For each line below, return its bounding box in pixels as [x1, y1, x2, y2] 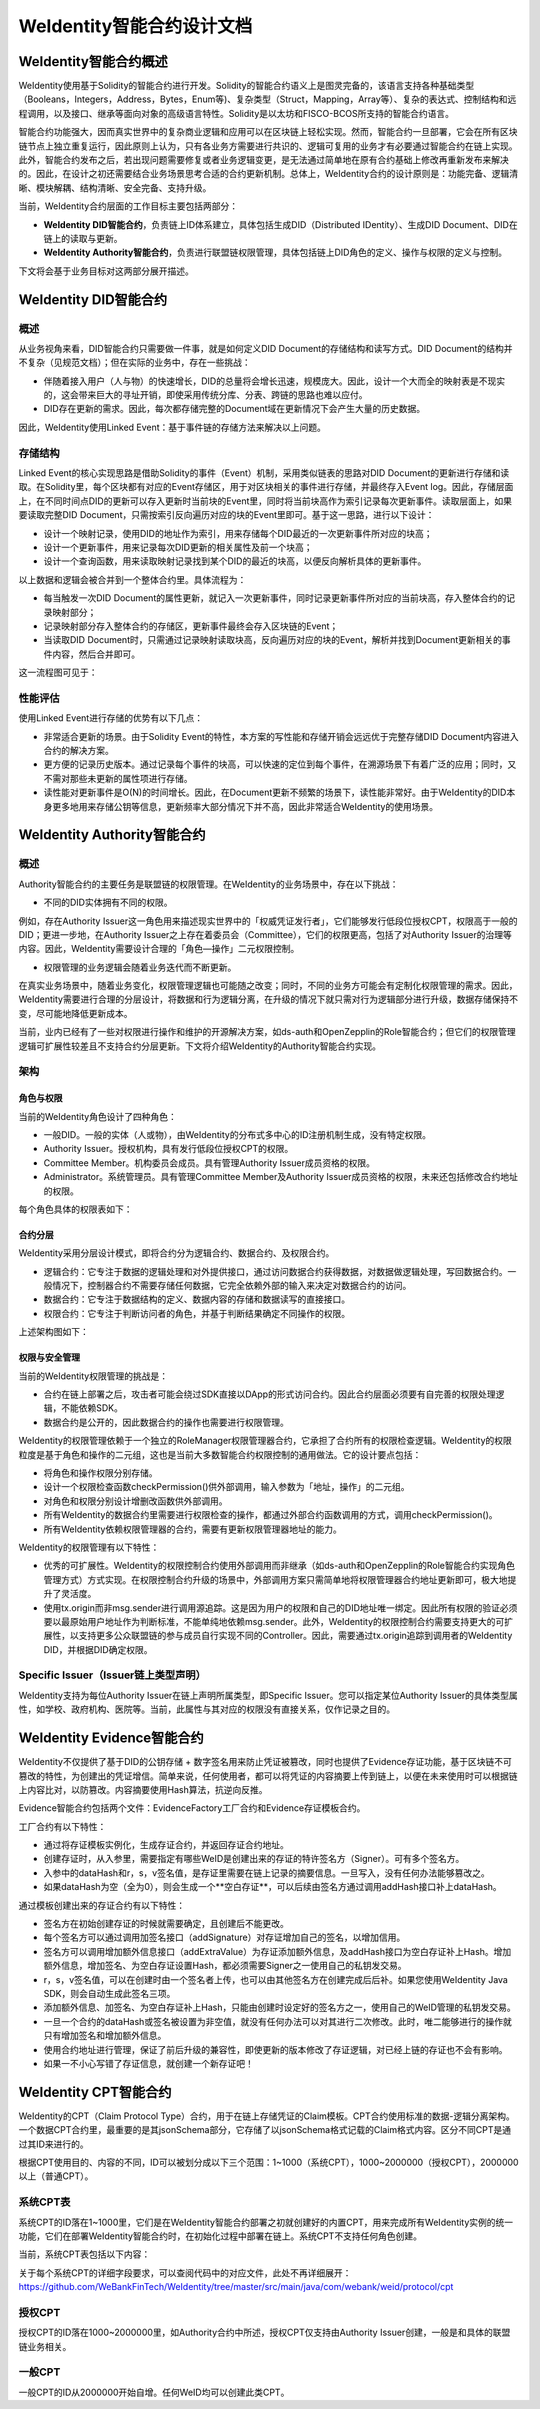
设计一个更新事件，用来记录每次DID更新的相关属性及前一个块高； [43, 541, 313, 553]
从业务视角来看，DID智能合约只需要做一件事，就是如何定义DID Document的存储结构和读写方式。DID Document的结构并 [18, 342, 513, 354]
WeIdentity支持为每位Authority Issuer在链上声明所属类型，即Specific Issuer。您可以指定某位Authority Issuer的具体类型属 [18, 1689, 519, 1701]
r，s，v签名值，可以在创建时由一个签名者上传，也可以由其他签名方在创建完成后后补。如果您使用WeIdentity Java [43, 1973, 509, 1985]
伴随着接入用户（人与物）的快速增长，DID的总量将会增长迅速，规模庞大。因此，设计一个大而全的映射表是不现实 [43, 375, 505, 387]
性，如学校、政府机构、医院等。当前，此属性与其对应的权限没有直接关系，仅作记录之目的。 [18, 1703, 395, 1715]
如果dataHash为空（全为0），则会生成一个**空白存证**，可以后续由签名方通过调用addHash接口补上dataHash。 [43, 1881, 502, 1893]
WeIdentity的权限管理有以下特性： [18, 1541, 160, 1553]
